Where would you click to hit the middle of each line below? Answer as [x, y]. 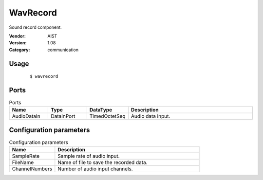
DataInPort [63, 116]
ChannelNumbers [32, 169]
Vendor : [18, 36]
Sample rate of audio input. [89, 156]
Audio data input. [150, 116]
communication [63, 50]
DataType [101, 110]
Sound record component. [35, 27]
